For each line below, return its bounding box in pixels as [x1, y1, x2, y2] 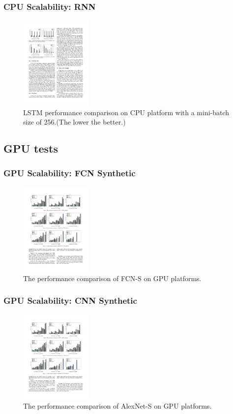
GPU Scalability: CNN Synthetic [3, 294, 137, 306]
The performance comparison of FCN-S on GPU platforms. [23, 273, 202, 284]
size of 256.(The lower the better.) [23, 117, 126, 127]
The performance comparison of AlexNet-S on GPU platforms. [23, 401, 212, 411]
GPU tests [3, 141, 58, 156]
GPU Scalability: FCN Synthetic [3, 166, 136, 179]
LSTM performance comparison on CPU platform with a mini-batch [23, 107, 230, 117]
